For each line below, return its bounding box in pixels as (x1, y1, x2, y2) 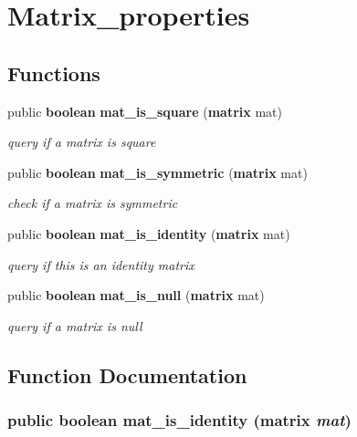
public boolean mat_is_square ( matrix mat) (7, 101, 282, 120)
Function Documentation (7, 360, 247, 389)
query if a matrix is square (7, 132, 156, 151)
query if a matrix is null (7, 316, 142, 335)
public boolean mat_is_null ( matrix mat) (7, 286, 265, 305)
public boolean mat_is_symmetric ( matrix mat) (7, 162, 308, 182)
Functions (7, 58, 100, 87)
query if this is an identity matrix (7, 255, 194, 274)
